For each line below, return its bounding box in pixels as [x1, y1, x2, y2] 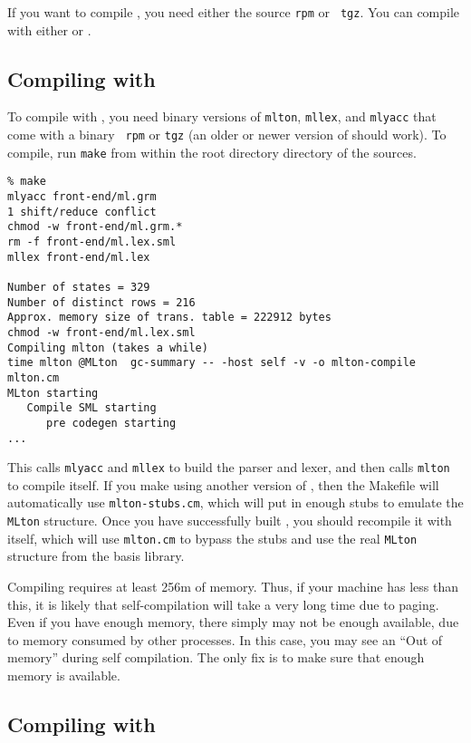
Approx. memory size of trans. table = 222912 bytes [7, 311, 332, 324]
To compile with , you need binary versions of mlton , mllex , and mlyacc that [7, 107, 437, 126]
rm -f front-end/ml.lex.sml [7, 236, 177, 249]
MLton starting [7, 386, 99, 400]
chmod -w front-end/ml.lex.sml [7, 325, 196, 339]
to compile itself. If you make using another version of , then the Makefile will [7, 475, 439, 494]
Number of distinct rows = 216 [7, 295, 196, 309]
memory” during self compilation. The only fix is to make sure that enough [7, 648, 425, 667]
